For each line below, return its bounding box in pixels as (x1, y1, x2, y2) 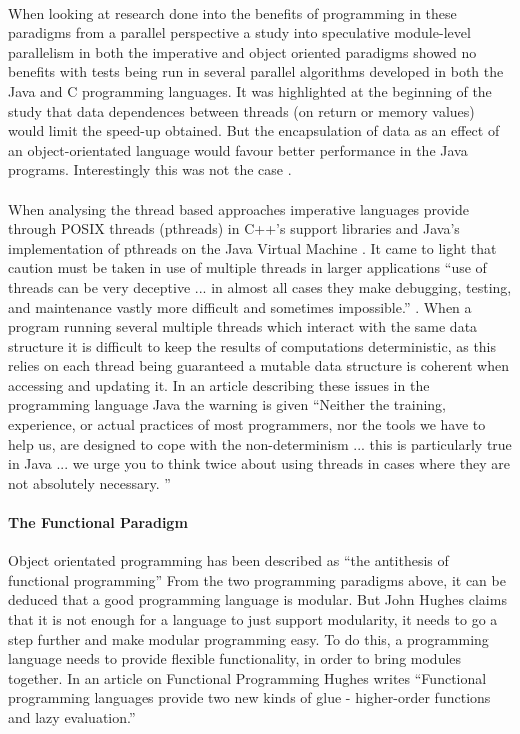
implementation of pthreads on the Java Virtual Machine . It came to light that (8, 237, 497, 258)
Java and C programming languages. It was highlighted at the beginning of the (8, 80, 492, 101)
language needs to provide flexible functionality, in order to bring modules (8, 648, 462, 669)
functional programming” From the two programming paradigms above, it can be (8, 569, 506, 590)
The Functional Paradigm (8, 512, 188, 533)
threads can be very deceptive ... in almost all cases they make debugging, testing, (8, 276, 512, 297)
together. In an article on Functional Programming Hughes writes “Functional (8, 667, 487, 688)
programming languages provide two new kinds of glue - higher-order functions (8, 687, 491, 708)
